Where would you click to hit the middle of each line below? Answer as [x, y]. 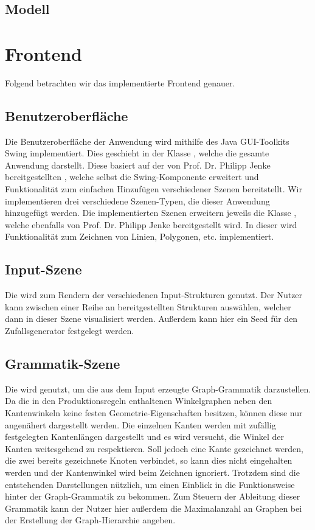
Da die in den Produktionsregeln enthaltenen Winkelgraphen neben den [139, 401]
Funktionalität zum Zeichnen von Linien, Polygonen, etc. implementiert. [140, 236]
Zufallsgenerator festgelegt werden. [70, 331]
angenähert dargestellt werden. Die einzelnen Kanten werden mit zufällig [140, 424]
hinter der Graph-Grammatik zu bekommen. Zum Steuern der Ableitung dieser [153, 496]
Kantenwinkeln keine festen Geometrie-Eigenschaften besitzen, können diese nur [154, 413]
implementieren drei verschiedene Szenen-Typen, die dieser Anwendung [137, 200]
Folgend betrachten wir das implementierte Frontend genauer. [120, 82]
